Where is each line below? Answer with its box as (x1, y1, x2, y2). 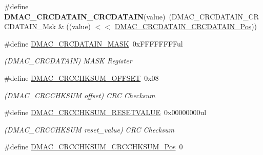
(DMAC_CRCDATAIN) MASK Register (4, 55, 132, 66)
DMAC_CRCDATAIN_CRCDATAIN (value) (4, 11, 166, 21)
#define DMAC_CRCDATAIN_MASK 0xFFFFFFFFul (4, 38, 183, 49)
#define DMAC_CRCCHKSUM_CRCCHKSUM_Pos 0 (4, 141, 183, 152)
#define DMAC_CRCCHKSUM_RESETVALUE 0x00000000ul (4, 107, 207, 118)
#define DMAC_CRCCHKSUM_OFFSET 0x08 (4, 72, 159, 83)
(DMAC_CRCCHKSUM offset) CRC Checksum (4, 90, 155, 100)
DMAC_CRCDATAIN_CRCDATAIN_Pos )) (114, 21, 257, 32)
